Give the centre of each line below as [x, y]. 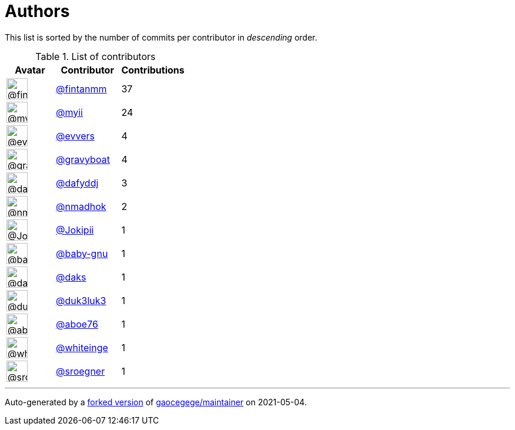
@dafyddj [77, 183]
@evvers [75, 136]
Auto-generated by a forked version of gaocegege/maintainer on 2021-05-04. [156, 402]
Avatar [30, 70]
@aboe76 [77, 324]
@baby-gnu [82, 253]
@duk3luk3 [81, 300]
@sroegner [81, 371]
